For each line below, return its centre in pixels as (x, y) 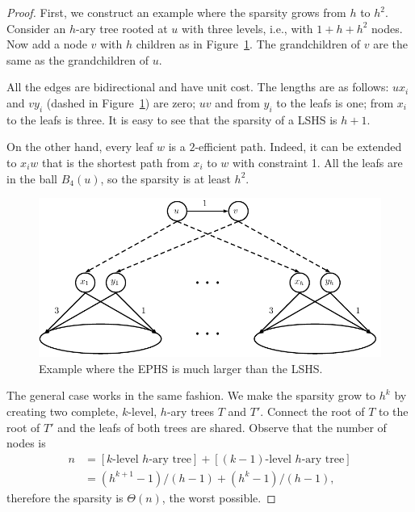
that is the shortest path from (115, 162)
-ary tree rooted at (122, 28)
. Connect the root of (312, 411)
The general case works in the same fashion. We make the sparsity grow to (191, 395)
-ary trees (191, 411)
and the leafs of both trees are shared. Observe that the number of (222, 427)
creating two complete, (63, 411)
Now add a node (47, 44)
